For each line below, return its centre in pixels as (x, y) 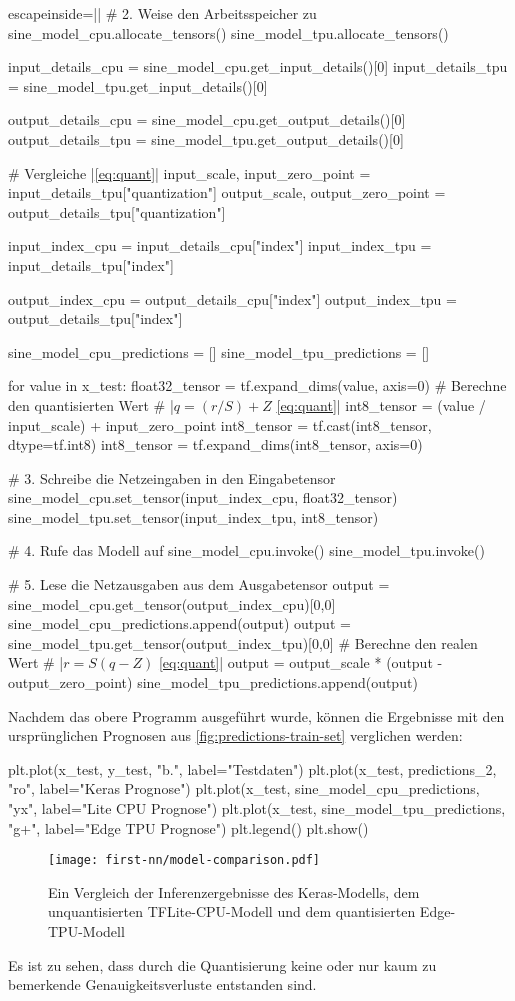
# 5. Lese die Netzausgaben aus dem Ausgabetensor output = (199, 584)
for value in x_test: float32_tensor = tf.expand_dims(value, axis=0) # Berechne (257, 385)
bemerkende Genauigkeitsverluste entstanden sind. (162, 984)
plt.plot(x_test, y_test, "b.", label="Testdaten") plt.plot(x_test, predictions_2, (252, 768)
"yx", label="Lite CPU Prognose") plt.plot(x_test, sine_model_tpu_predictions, (257, 808)
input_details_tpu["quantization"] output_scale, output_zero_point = (227, 192)
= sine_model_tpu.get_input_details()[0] (138, 85)
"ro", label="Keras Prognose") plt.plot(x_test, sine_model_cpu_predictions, (244, 788)
